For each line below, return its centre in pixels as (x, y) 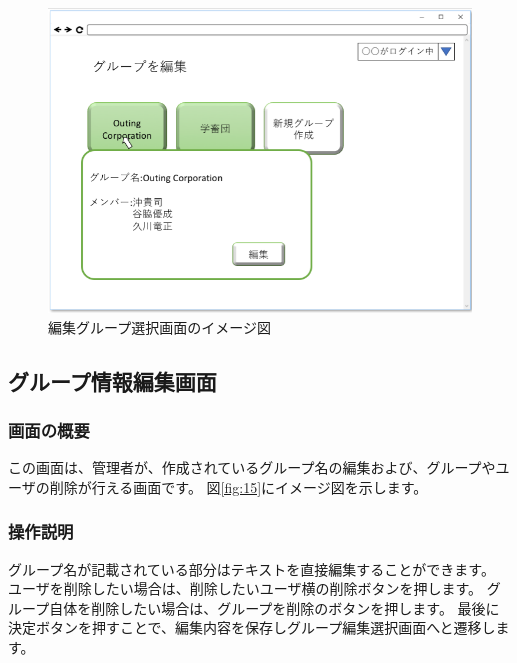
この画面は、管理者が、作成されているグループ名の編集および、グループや (252, 467)
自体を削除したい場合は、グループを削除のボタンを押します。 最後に (274, 607)
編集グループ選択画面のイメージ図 (159, 326)
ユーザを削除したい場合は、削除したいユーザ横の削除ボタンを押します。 (245, 588)
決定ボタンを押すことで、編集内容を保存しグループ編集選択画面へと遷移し (252, 627)
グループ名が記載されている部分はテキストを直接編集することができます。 (251, 568)
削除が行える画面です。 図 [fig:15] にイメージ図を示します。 (238, 486)
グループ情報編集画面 (112, 380)
